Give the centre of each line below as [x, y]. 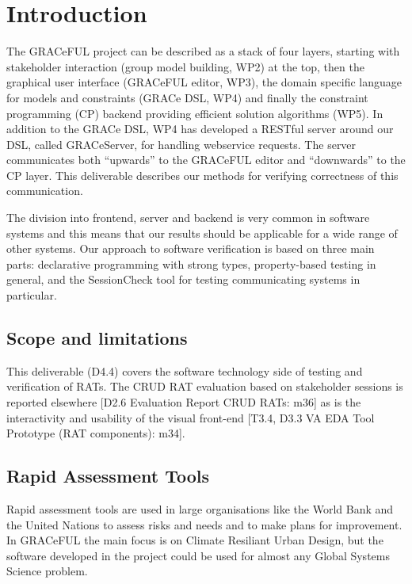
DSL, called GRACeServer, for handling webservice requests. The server [181, 144]
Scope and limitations [97, 338]
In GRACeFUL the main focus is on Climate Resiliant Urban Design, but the [195, 540]
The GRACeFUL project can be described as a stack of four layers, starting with [203, 51]
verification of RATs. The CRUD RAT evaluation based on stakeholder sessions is [205, 386]
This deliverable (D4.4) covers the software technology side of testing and [185, 370]
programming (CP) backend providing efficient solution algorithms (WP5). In [195, 113]
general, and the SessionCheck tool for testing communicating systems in [183, 279]
